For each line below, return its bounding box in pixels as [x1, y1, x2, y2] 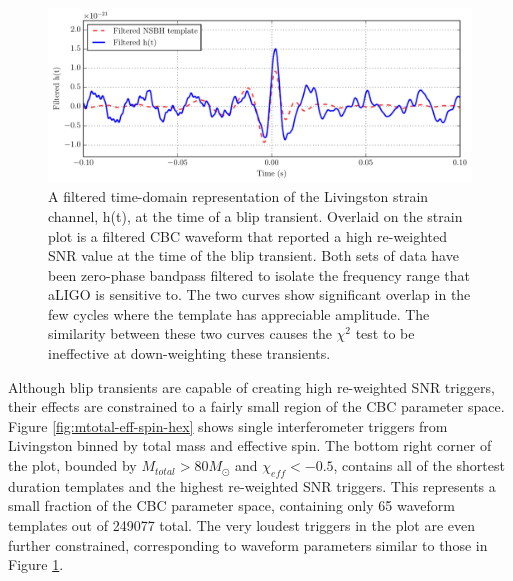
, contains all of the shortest [333, 455, 505, 476]
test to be [355, 323, 415, 344]
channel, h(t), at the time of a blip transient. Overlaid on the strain [48, 205, 463, 226]
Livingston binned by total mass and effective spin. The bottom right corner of [8, 435, 492, 456]
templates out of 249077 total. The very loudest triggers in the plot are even [8, 515, 476, 536]
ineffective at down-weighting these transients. [48, 343, 331, 364]
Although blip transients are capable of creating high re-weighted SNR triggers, [8, 376, 495, 397]
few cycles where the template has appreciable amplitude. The [48, 303, 430, 324]
